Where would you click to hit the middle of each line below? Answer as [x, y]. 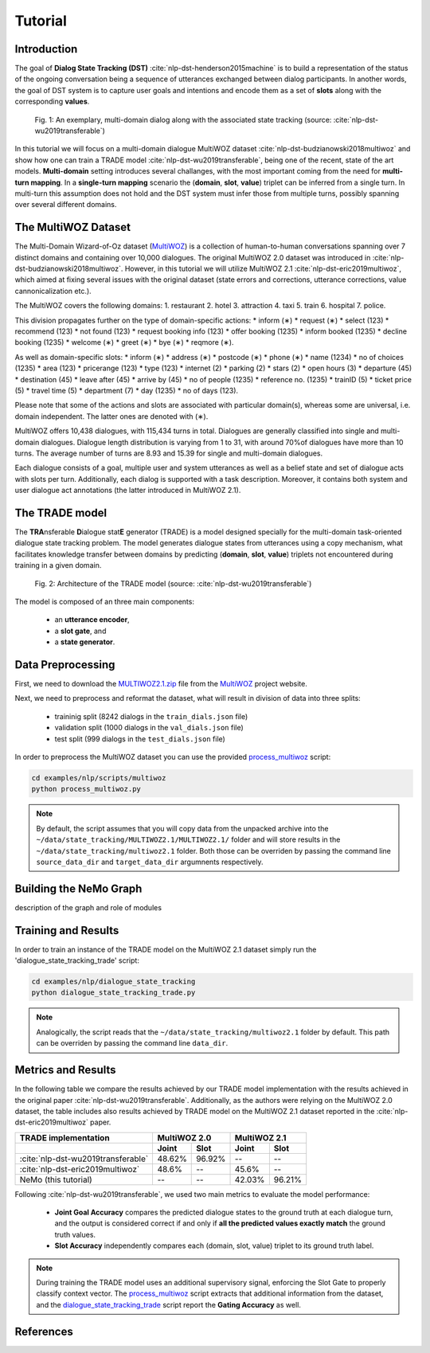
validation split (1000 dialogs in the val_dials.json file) [149, 728]
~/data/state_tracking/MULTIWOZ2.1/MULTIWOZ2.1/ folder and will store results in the [188, 839]
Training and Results [67, 931]
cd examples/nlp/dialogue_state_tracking [113, 982]
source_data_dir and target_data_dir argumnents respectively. [150, 862]
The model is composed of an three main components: [105, 601]
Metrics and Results [65, 1070]
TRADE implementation [65, 1137]
